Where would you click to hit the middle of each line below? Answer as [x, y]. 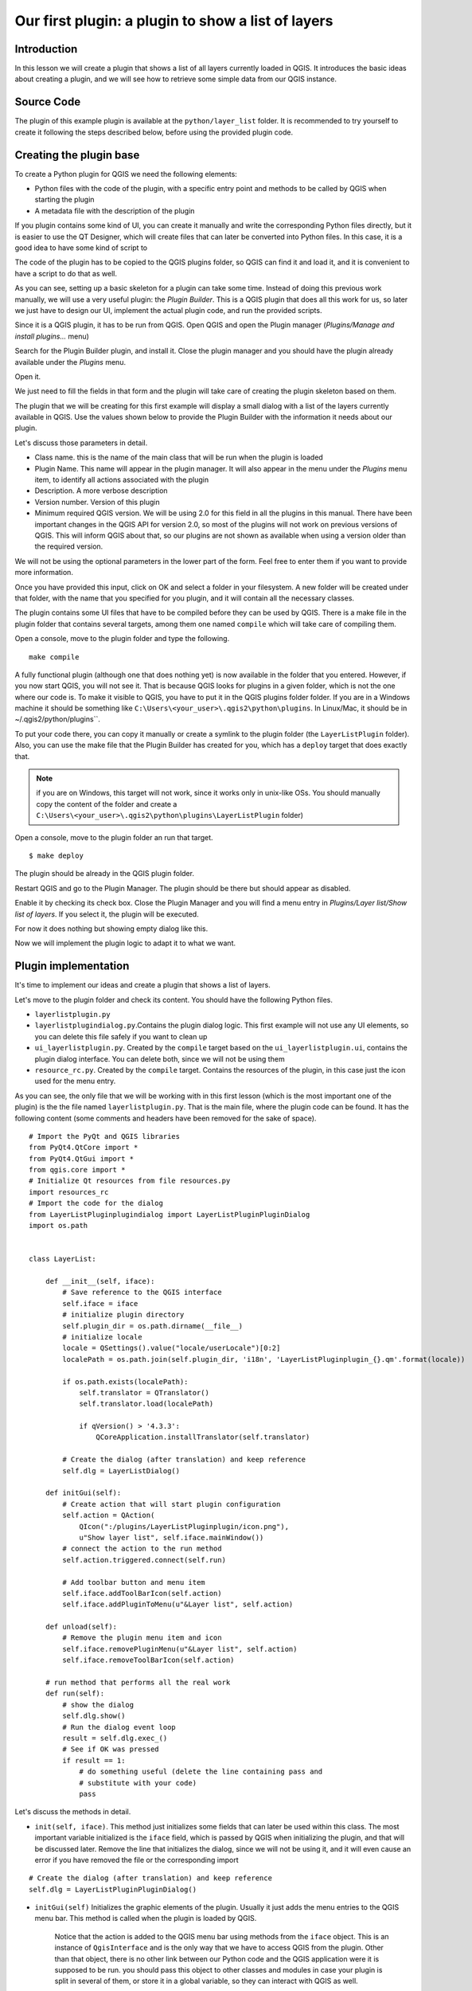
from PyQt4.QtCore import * [84, 1148]
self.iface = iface [100, 1303]
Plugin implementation [72, 966]
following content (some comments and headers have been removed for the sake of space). [166, 1118]
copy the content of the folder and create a [107, 804]
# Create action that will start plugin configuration [172, 1504]
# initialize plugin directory [123, 1315]
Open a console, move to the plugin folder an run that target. [114, 837]
